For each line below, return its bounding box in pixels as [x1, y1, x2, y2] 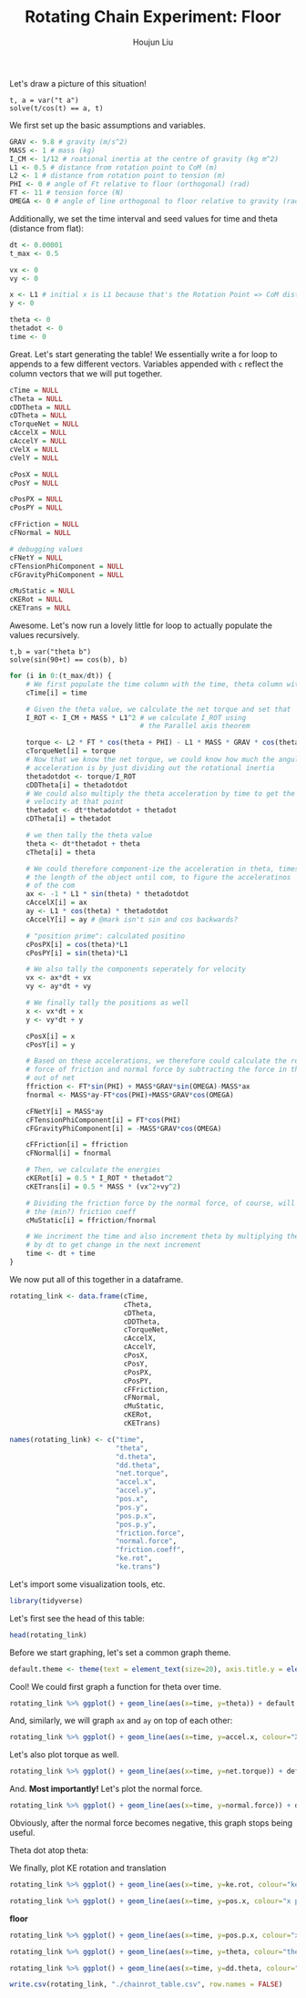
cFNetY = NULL [9, 553, 64, 562]
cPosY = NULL [9, 479, 59, 488]
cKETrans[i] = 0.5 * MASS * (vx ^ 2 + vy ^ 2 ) [25, 1182, 181, 1191]
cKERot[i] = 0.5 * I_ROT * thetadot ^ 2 [25, 1174, 173, 1183]
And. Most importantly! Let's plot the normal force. [9, 1784, 203, 1795]
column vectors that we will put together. [9, 367, 163, 379]
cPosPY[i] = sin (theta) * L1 [25, 948, 128, 958]
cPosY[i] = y [25, 1040, 76, 1049]
